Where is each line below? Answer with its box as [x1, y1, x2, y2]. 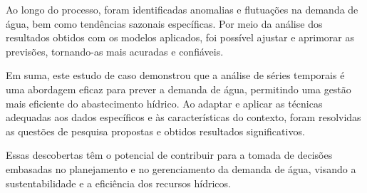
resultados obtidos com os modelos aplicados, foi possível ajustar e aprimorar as [6, 30, 355, 45]
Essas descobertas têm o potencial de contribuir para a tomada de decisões [6, 147, 333, 162]
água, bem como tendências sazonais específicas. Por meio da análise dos [6, 16, 323, 31]
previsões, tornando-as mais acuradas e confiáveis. [6, 43, 224, 58]
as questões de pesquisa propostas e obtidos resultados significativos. [6, 123, 305, 138]
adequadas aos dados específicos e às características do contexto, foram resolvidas [6, 110, 361, 125]
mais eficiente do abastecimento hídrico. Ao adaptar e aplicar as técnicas [6, 95, 323, 110]
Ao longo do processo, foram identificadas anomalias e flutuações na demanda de [6, 2, 358, 16]
